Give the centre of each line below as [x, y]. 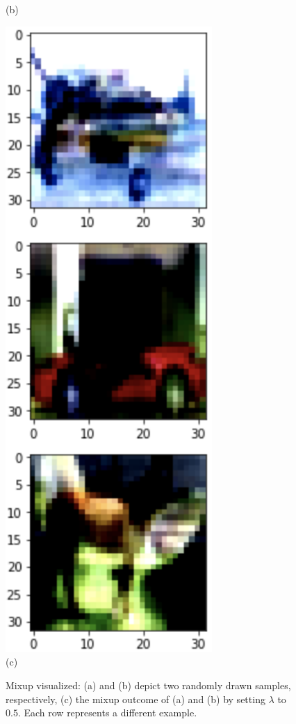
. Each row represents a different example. [107, 713]
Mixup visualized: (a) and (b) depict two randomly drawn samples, [148, 685]
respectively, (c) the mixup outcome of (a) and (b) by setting [135, 699]
